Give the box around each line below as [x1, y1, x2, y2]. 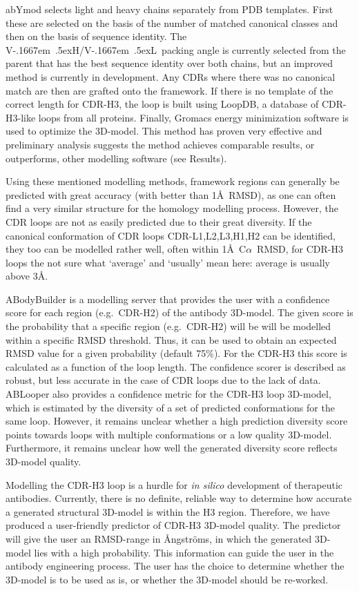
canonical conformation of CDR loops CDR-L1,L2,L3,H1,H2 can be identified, [6, 228, 336, 242]
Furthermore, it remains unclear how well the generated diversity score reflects [6, 440, 338, 455]
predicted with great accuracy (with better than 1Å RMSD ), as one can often [6, 187, 336, 202]
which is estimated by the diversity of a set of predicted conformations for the [6, 400, 335, 414]
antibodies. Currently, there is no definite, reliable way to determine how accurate [6, 491, 352, 505]
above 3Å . [6, 269, 48, 283]
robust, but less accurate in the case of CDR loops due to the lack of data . [6, 373, 321, 387]
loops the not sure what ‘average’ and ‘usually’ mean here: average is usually [6, 255, 330, 269]
